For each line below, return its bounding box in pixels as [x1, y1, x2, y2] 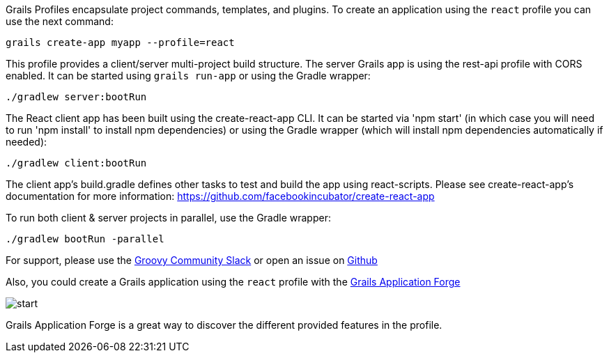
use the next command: [6, 15, 114, 27]
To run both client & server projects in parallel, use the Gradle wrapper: [6, 212, 331, 224]
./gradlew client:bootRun [6, 157, 147, 169]
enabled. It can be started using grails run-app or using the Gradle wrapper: [6, 70, 371, 81]
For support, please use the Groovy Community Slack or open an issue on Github [6, 254, 378, 266]
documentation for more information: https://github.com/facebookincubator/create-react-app [6, 190, 435, 202]
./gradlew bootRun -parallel [6, 233, 164, 244]
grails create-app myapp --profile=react [6, 37, 235, 48]
